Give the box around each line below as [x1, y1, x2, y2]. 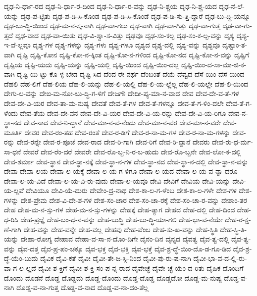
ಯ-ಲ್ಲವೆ [4, 185, 24, 196]
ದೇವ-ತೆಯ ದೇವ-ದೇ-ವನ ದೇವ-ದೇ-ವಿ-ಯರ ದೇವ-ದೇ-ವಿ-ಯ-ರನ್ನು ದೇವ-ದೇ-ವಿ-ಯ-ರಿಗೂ [20, 107, 226, 118]
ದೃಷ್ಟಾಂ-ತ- [222, 40, 248, 50]
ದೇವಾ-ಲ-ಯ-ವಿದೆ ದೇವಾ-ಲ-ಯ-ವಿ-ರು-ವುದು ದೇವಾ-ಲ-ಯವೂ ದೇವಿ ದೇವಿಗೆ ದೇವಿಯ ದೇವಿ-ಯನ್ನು [4, 175, 230, 186]
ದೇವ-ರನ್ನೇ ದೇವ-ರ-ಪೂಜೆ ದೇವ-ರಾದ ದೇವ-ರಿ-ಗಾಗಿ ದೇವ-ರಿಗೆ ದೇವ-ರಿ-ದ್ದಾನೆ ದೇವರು [17, 137, 210, 147]
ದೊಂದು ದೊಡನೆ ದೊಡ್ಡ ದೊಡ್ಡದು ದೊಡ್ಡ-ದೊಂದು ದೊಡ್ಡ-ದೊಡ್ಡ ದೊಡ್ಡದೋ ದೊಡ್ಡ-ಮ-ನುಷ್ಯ [4, 272, 222, 283]
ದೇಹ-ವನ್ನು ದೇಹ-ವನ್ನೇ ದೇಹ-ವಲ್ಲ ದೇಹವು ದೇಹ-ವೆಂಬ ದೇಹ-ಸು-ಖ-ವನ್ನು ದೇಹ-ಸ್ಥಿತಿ [23, 224, 218, 234]
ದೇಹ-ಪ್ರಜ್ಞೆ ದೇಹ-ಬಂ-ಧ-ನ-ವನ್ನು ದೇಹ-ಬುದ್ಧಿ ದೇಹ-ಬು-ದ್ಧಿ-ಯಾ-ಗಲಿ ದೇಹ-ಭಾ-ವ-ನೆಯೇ [20, 214, 223, 225]
